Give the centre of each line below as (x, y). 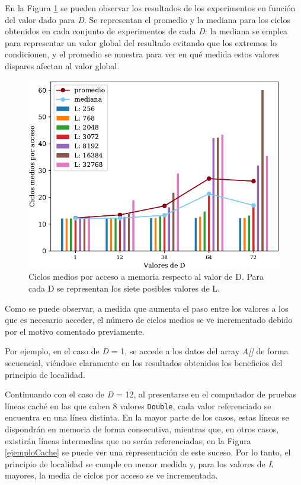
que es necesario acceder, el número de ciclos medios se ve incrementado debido (149, 320)
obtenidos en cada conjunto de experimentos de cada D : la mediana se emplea (146, 31)
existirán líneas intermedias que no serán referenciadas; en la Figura (128, 440)
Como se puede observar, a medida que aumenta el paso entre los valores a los (147, 308)
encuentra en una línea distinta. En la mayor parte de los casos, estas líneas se (147, 417)
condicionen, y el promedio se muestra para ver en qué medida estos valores (142, 54)
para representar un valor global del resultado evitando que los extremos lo (141, 42)
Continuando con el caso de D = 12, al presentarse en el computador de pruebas (151, 394)
